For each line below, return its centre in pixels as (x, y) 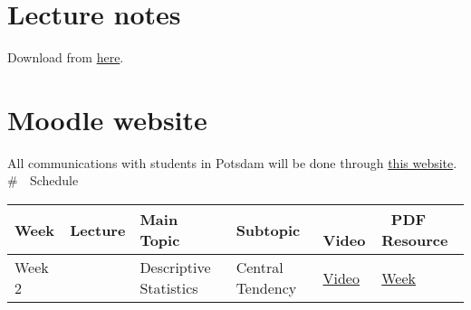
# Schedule (43, 180)
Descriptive (175, 268)
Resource (415, 240)
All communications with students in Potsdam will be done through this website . (232, 162)
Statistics (169, 288)
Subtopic (268, 230)
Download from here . (66, 57)
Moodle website (107, 119)
